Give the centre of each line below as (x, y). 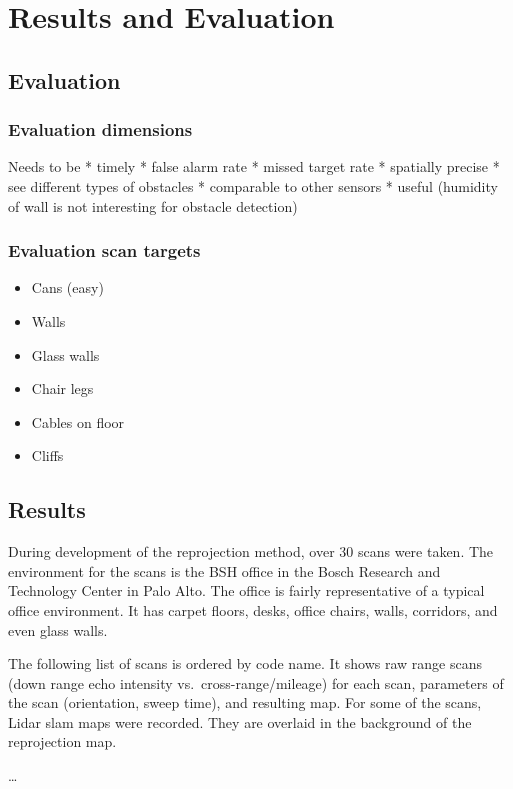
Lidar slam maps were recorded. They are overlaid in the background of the (240, 721)
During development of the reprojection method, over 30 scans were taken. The (251, 551)
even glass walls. (58, 629)
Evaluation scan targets (104, 250)
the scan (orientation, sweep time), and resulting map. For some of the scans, (245, 702)
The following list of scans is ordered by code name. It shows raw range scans (245, 663)
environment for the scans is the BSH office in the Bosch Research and (224, 570)
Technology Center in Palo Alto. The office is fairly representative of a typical (246, 590)
